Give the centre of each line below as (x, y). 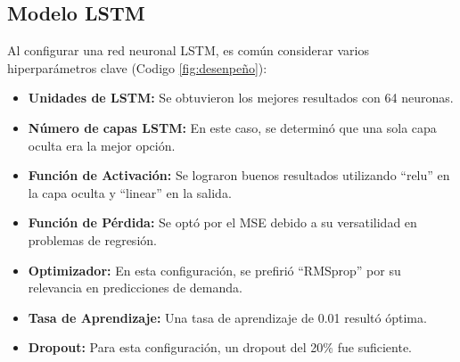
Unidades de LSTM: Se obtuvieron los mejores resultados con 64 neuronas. (241, 98)
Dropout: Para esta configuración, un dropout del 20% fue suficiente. (220, 347)
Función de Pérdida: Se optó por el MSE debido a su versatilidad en (222, 222)
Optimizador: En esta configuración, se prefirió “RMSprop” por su (214, 270)
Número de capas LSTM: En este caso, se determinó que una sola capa (232, 127)
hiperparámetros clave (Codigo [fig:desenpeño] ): (137, 67)
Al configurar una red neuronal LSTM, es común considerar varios (188, 50)
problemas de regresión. (92, 239)
